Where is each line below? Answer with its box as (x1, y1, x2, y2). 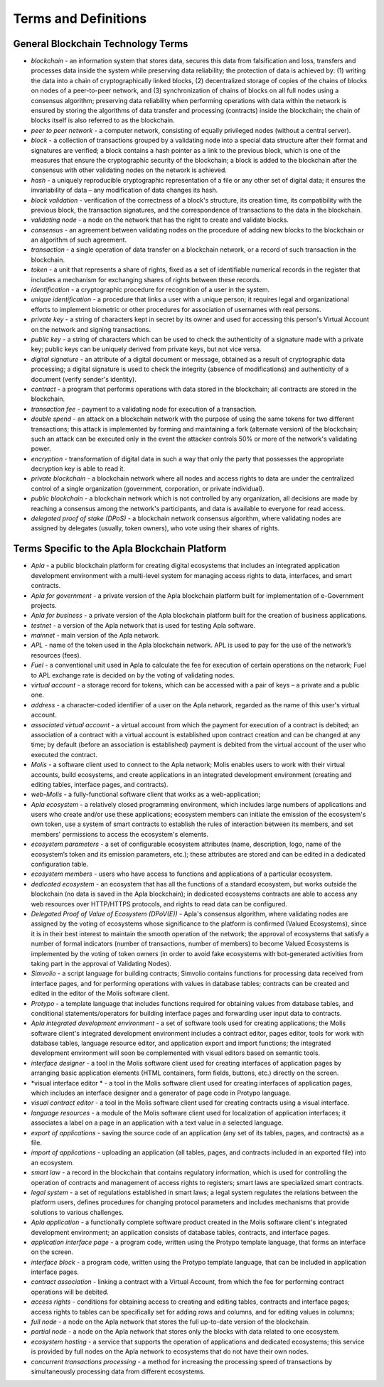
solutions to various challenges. (31, 1208, 124, 1216)
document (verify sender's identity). (31, 375, 137, 383)
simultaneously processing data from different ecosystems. (31, 1367, 206, 1376)
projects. (31, 601, 57, 609)
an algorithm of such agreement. (31, 235, 127, 245)
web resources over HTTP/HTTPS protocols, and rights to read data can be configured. (31, 899, 287, 908)
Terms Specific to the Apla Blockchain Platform (13, 542, 227, 555)
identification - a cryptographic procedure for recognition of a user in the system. (31, 285, 270, 294)
